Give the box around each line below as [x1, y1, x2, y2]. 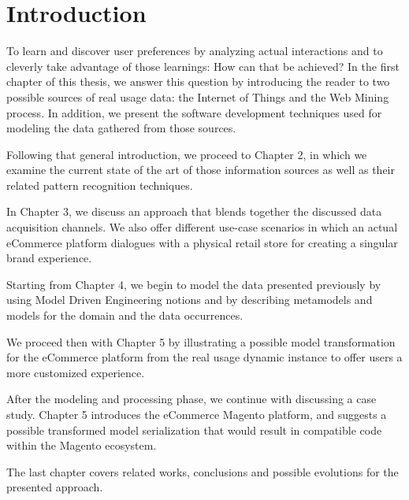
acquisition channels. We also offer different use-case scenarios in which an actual [6, 219, 398, 235]
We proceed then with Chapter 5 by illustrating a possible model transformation [6, 333, 396, 350]
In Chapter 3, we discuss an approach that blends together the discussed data [6, 203, 382, 220]
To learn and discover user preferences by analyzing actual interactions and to [6, 43, 383, 59]
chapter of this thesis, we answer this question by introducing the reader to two [6, 73, 390, 90]
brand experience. [6, 250, 92, 266]
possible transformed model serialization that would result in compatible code [6, 421, 382, 438]
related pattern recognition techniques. [6, 176, 193, 193]
